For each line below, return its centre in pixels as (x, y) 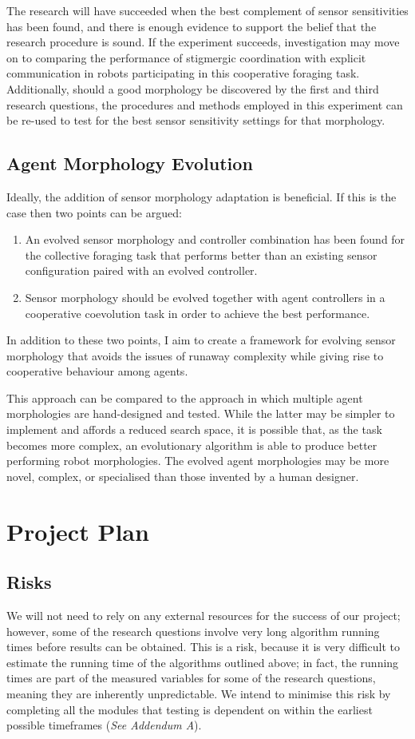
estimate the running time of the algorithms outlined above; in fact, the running (203, 662)
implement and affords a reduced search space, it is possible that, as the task (194, 429)
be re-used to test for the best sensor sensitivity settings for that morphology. (196, 120)
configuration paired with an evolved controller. (141, 270)
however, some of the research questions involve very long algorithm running (193, 631)
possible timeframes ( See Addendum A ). (104, 725)
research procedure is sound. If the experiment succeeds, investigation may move (203, 42)
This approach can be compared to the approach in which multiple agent (185, 397)
